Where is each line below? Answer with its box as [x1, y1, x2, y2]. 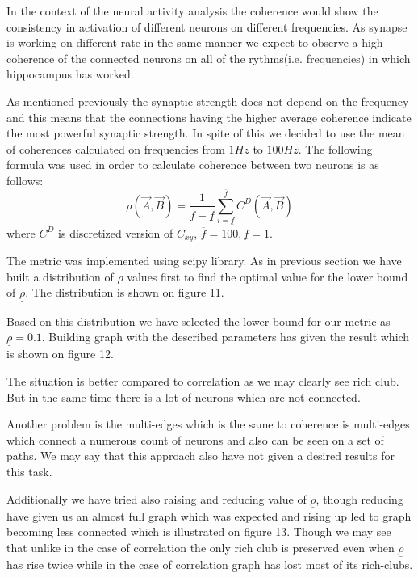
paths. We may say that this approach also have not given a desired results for [6, 447, 395, 464]
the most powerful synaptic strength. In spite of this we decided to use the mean [6, 124, 405, 141]
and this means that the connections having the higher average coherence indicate [6, 108, 412, 125]
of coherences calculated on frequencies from [6, 140, 225, 157]
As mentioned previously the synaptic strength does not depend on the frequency [6, 92, 409, 109]
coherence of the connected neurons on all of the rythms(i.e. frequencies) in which [6, 49, 411, 66]
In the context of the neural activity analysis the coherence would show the [6, 2, 378, 19]
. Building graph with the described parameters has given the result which [41, 328, 410, 345]
